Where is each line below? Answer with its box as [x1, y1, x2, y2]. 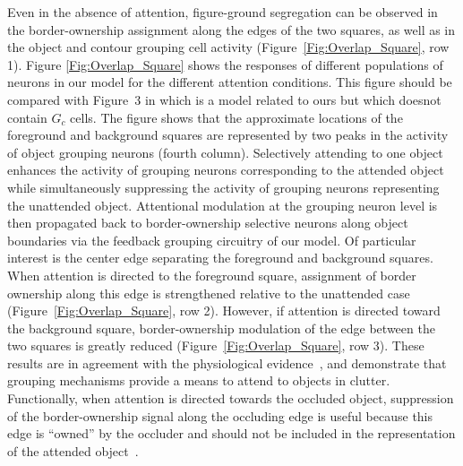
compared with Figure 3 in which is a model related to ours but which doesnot [7, 90, 442, 108]
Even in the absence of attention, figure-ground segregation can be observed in [7, 3, 438, 21]
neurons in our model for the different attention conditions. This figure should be [7, 73, 452, 91]
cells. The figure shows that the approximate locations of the [70, 108, 403, 126]
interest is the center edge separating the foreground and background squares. [7, 248, 433, 267]
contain [7, 108, 47, 126]
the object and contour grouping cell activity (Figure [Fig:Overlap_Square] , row [7, 38, 450, 56]
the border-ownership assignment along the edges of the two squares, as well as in [7, 20, 456, 39]
